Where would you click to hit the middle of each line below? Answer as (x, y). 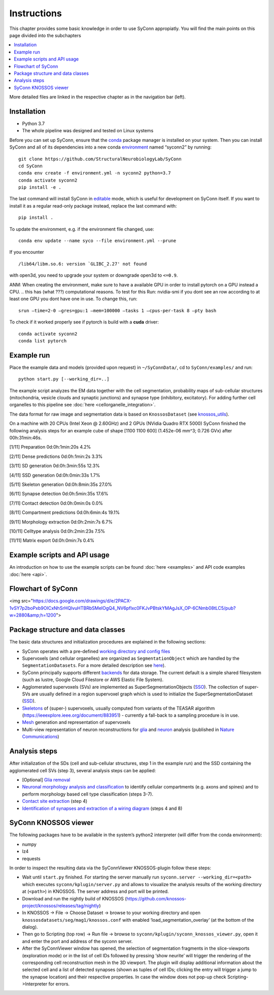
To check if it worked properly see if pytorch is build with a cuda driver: (84, 322)
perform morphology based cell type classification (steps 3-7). (88, 794)
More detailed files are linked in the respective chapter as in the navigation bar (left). (98, 97)
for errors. (59, 984)
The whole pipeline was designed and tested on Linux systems (88, 131)
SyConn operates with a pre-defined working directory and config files (96, 651)
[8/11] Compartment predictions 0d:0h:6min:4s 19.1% (65, 513)
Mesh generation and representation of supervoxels (76, 722)
